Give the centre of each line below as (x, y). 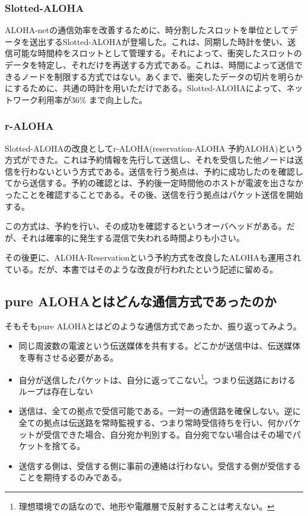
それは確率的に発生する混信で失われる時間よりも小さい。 (133, 237)
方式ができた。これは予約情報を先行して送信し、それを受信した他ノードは (150, 160)
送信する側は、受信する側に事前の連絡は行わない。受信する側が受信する (160, 465)
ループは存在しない (56, 391)
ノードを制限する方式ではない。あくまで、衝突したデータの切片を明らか (162, 76)
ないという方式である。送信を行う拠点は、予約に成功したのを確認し (170, 171)
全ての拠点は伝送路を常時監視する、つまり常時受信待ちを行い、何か (151, 422)
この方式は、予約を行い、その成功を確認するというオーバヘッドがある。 (146, 226)
